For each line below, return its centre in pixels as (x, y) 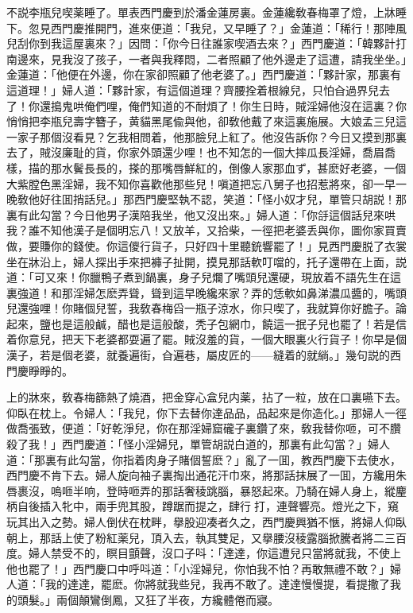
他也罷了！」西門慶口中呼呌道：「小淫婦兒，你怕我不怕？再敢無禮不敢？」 (198, 568)
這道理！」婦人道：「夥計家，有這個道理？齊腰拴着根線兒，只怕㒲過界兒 (193, 89)
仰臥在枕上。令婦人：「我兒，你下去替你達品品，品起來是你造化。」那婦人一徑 (206, 412)
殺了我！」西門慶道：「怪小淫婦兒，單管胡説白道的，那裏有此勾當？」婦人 (198, 444)
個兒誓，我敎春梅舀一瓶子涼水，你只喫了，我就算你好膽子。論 (245, 308)
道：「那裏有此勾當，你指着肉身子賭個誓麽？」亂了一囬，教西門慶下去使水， (204, 459)
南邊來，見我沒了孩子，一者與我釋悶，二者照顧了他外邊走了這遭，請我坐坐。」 (206, 58)
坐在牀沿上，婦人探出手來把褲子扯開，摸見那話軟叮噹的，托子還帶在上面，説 (206, 261)
